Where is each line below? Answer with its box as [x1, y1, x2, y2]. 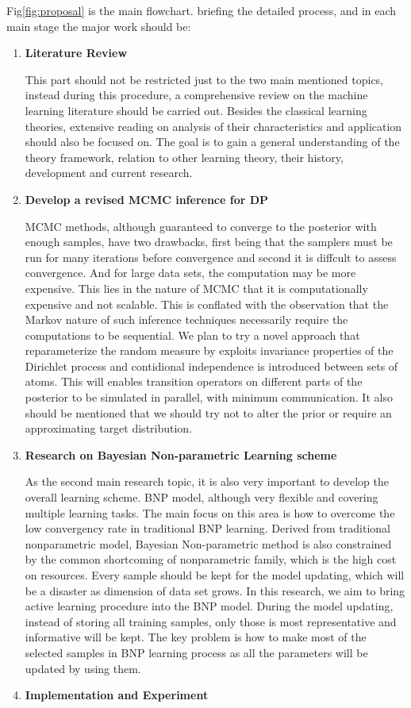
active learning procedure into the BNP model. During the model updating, [25, 598, 394, 614]
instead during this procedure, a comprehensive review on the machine [25, 87, 368, 103]
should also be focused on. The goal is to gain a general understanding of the [25, 133, 400, 150]
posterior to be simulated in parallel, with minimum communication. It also [25, 389, 393, 406]
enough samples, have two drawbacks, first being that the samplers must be [25, 233, 393, 250]
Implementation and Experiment [25, 687, 209, 703]
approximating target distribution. [25, 420, 193, 437]
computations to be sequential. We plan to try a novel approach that [25, 326, 360, 343]
